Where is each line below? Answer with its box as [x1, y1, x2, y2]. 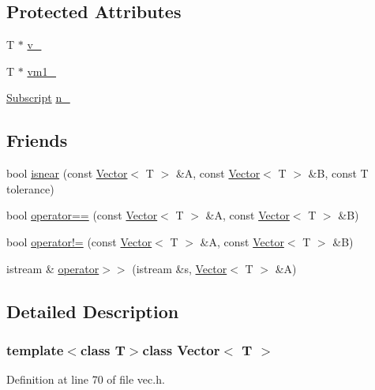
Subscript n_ [6, 89, 70, 106]
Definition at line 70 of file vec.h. [6, 371, 165, 388]
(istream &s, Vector [132, 260, 227, 276]
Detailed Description [6, 298, 179, 323]
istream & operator [6, 260, 99, 276]
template [6, 339, 64, 359]
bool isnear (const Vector [6, 165, 128, 182]
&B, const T [308, 165, 369, 182]
